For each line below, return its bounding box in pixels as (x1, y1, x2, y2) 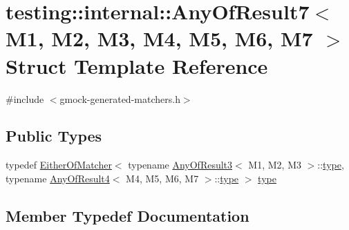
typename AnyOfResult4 (6, 171, 110, 185)
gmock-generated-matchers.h (59, 91, 180, 106)
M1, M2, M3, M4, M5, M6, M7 (6, 24, 313, 52)
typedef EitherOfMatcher (6, 157, 112, 172)
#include (6, 91, 44, 106)
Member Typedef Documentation (6, 204, 249, 226)
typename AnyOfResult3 (128, 157, 233, 172)
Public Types (6, 125, 102, 146)
